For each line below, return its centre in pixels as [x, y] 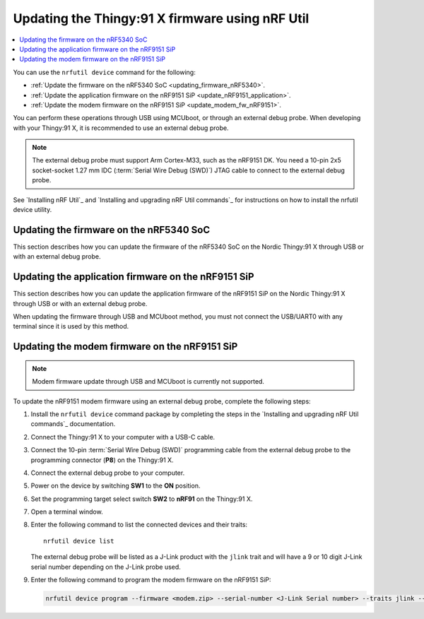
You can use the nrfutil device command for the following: [104, 72]
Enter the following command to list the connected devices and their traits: [139, 525]
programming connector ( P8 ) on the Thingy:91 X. [102, 460]
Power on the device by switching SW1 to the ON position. [116, 486]
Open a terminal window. [67, 512]
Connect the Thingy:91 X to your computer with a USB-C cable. [123, 437]
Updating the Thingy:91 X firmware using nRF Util [161, 18]
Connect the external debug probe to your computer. [108, 473]
